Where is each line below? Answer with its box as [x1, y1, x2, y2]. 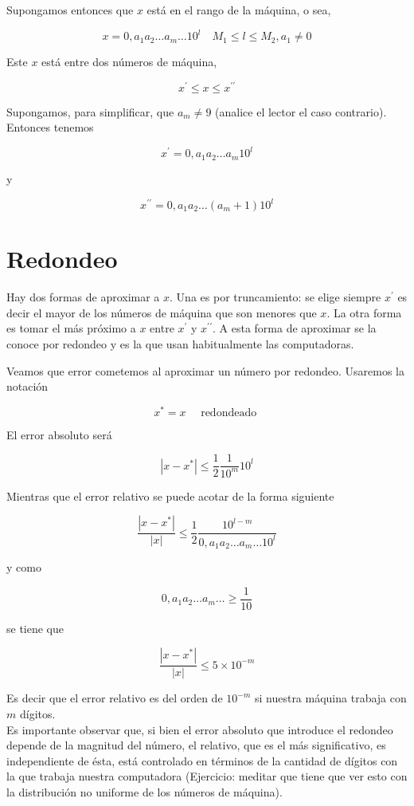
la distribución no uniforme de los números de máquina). [6, 784, 283, 800]
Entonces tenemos [6, 119, 94, 136]
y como [6, 559, 41, 576]
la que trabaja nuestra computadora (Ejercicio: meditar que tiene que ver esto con [6, 768, 408, 784]
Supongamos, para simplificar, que [6, 103, 174, 120]
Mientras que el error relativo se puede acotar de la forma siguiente [6, 487, 334, 504]
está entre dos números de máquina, [41, 53, 217, 70]
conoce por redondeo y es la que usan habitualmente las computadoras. [6, 335, 354, 352]
